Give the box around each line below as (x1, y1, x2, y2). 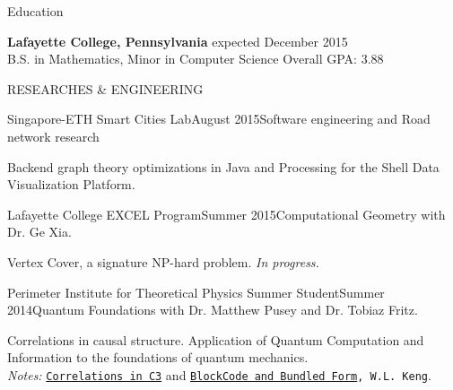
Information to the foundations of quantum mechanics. (7, 348, 309, 367)
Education (7, 2, 64, 20)
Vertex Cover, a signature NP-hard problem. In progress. (7, 252, 319, 271)
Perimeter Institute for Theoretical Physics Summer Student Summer (7, 282, 385, 301)
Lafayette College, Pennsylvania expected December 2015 (7, 31, 348, 50)
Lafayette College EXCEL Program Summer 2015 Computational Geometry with (7, 204, 446, 223)
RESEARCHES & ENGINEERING (7, 79, 204, 98)
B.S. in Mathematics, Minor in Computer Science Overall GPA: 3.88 (7, 49, 384, 68)
